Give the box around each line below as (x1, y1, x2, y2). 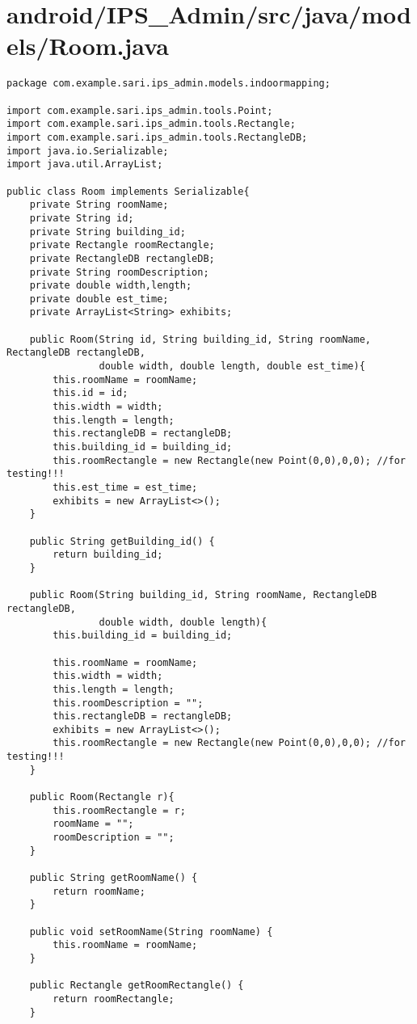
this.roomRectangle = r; (53, 804, 186, 816)
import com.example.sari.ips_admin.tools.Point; (6, 104, 273, 116)
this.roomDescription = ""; (53, 697, 204, 709)
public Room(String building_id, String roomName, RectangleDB (29, 589, 377, 601)
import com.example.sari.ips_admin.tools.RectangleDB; (6, 131, 308, 143)
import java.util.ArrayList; (6, 158, 163, 171)
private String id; (29, 212, 134, 224)
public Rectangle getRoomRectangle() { (29, 980, 244, 992)
